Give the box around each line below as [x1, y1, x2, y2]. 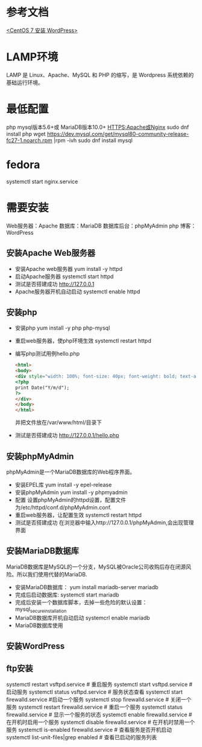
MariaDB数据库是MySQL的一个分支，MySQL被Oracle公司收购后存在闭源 [6, 563, 186, 570]
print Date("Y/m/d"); [14, 385, 69, 391]
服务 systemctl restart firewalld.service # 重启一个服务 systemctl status [6, 703, 183, 711]
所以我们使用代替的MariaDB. [16, 570, 87, 578]
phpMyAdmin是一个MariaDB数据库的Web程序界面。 [6, 468, 136, 475]
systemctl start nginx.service [6, 178, 78, 185]
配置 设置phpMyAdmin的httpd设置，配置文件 [14, 497, 127, 503]
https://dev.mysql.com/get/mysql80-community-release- [47, 130, 189, 137]
